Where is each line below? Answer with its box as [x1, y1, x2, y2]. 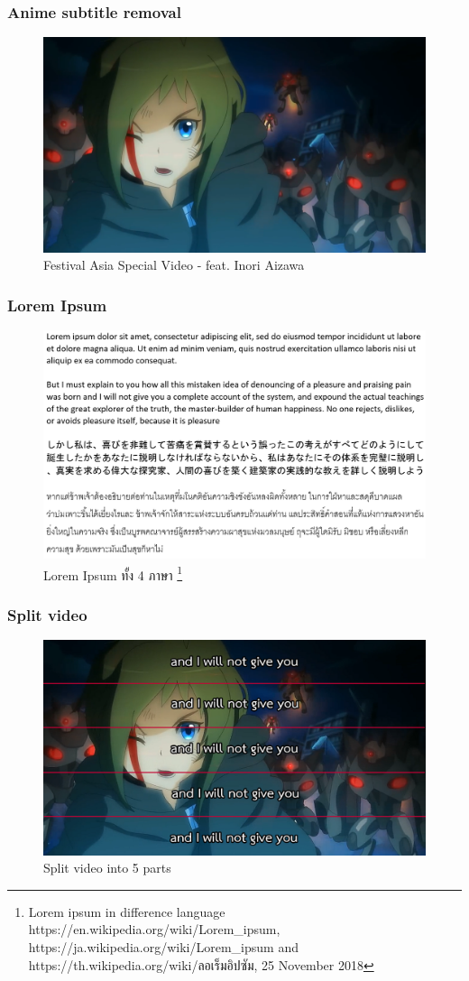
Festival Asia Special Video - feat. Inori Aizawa [43, 255, 305, 274]
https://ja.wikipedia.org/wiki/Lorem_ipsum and [28, 938, 299, 957]
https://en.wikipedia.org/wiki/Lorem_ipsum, [28, 920, 280, 939]
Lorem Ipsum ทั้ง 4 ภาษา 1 [43, 562, 183, 584]
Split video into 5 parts [43, 858, 171, 877]
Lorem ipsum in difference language [28, 902, 225, 921]
